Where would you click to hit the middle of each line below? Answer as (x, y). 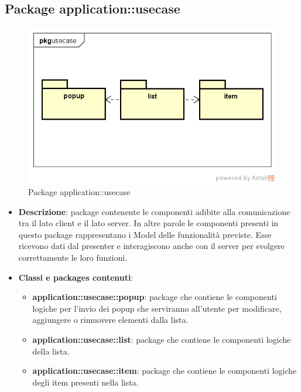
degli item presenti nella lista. (85, 382)
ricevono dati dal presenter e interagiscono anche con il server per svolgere (151, 246)
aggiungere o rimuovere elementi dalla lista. (110, 320)
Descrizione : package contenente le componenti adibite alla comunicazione (154, 211)
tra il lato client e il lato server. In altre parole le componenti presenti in (148, 223)
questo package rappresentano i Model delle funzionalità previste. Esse (145, 234)
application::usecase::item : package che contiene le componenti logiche (165, 371)
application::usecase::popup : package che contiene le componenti (155, 297)
